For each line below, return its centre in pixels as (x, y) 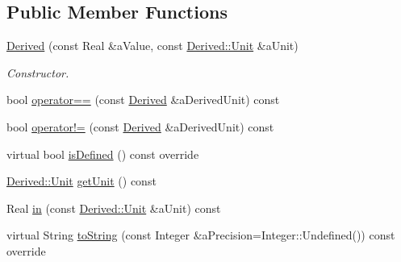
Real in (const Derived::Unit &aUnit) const (114, 208)
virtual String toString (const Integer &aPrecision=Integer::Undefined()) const (201, 235)
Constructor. (38, 72)
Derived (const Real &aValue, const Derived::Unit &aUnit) (152, 46)
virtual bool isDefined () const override (103, 154)
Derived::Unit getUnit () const (81, 181)
